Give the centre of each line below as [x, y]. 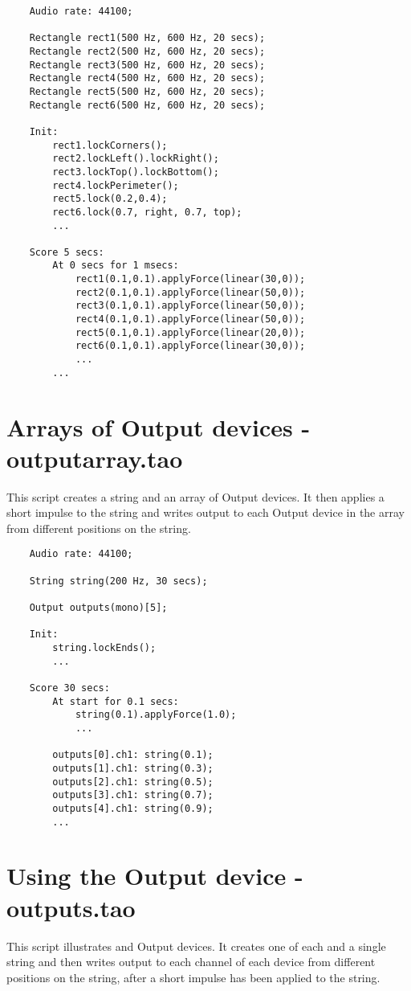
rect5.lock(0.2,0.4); [110, 199]
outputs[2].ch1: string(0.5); [133, 782]
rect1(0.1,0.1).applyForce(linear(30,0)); [190, 279]
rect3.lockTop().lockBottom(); [136, 172]
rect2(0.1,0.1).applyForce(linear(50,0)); [190, 292]
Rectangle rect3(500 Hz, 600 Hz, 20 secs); [147, 65]
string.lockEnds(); [104, 648]
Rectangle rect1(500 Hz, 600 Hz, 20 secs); [147, 38]
